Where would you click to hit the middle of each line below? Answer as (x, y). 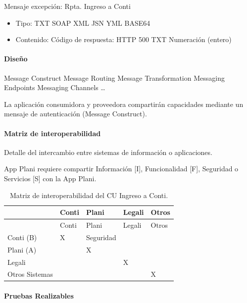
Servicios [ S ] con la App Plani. (50, 178)
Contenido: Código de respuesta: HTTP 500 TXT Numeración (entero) (123, 39)
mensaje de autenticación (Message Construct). (75, 114)
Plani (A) (22, 249)
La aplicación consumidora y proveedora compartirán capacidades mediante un (124, 104)
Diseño (16, 59)
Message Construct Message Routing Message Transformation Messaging (114, 77)
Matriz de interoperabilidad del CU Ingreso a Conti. (89, 195)
